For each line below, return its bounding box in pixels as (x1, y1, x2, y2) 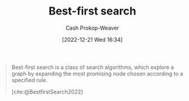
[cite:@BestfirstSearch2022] (11, 88, 83, 95)
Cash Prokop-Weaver (65, 24, 120, 31)
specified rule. (11, 76, 48, 83)
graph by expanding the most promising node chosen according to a (11, 70, 184, 77)
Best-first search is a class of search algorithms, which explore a (11, 64, 174, 71)
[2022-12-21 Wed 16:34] (62, 36, 123, 43)
